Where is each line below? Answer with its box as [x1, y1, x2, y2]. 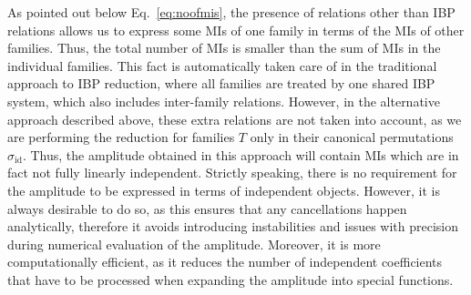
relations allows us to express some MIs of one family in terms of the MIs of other [7, 20, 465, 39]
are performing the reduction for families [7, 127, 235, 147]
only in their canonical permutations [250, 127, 454, 147]
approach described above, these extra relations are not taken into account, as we [7, 109, 462, 128]
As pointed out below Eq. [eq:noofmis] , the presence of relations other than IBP [7, 3, 456, 21]
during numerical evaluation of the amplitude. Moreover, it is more [7, 234, 381, 253]
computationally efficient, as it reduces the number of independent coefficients [7, 252, 443, 271]
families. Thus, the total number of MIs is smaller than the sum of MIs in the [7, 38, 441, 57]
